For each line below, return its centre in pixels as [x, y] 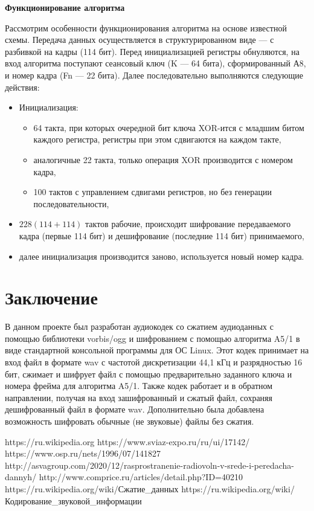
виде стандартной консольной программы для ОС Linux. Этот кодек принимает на [157, 350]
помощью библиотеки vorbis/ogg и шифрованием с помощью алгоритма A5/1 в [152, 338]
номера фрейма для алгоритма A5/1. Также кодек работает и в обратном [139, 386]
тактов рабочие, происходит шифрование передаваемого [188, 224]
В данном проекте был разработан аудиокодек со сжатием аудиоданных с [139, 326]
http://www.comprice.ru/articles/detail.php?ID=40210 [141, 477]
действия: [22, 87]
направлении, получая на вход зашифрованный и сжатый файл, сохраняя [139, 397]
